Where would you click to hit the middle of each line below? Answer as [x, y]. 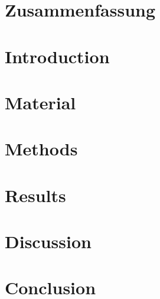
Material [40, 102]
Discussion [48, 241]
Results [35, 195]
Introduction [57, 56]
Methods [41, 149]
